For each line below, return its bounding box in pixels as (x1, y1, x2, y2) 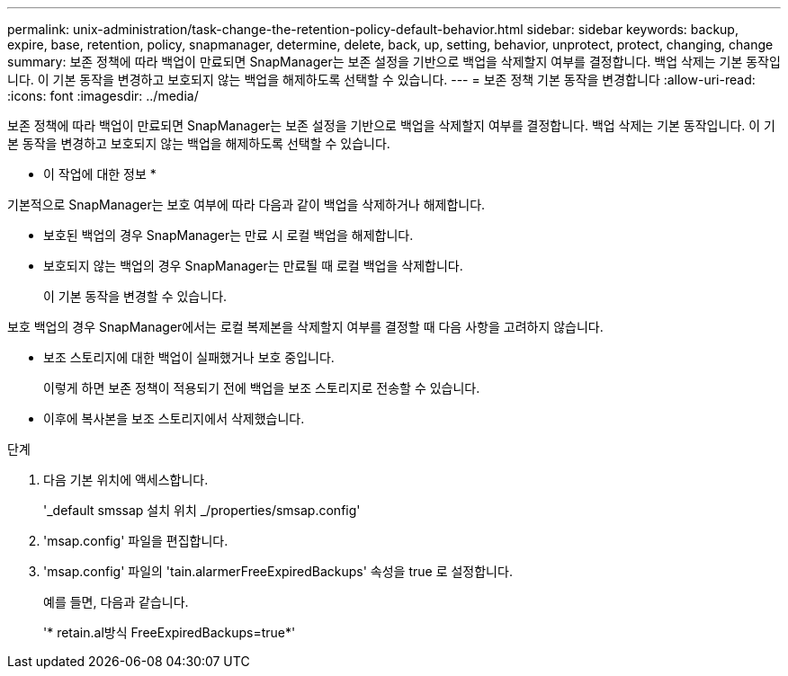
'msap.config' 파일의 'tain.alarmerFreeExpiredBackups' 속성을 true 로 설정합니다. (43, 564, 513, 579)
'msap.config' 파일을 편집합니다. (43, 533, 228, 548)
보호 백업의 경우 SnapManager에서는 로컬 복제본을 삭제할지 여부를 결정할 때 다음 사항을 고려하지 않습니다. (7, 319, 604, 334)
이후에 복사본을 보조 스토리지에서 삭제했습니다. (43, 411, 305, 426)
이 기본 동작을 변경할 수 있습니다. (43, 289, 228, 304)
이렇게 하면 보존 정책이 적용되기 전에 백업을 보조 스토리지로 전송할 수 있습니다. (43, 380, 480, 396)
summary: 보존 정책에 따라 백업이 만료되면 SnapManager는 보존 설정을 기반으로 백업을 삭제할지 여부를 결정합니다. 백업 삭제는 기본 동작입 (7, 54, 781, 69)
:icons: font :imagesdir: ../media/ (7, 88, 199, 103)
